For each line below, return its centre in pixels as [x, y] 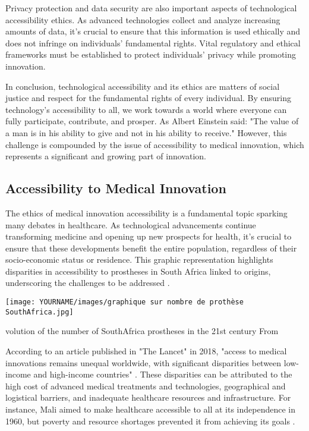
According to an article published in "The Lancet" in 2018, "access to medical [146, 350]
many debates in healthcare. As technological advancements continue [131, 224]
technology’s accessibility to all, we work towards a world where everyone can [146, 109]
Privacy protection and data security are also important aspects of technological [151, 8]
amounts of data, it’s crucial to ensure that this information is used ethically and [153, 31]
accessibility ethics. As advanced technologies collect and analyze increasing [143, 19]
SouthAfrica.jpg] [40, 312]
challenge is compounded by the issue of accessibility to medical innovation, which [155, 144]
